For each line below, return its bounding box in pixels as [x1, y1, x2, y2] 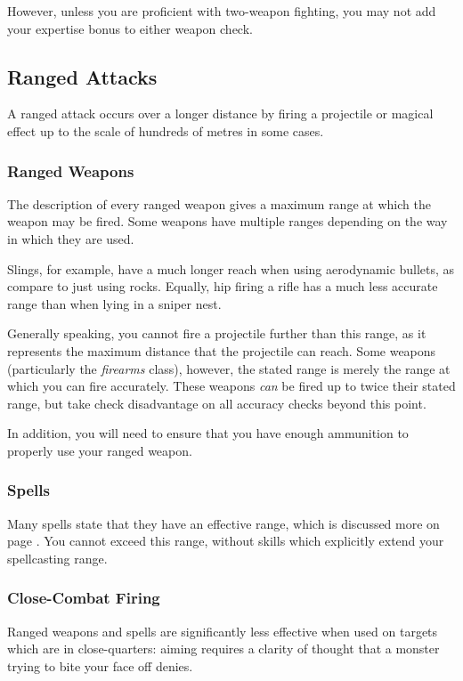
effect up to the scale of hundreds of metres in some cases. [7, 121, 324, 140]
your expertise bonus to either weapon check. [7, 19, 253, 37]
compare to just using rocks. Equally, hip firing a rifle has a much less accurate [7, 277, 438, 296]
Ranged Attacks [7, 62, 158, 90]
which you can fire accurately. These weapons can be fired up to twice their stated [7, 377, 456, 395]
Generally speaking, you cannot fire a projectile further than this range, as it [7, 324, 426, 343]
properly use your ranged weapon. [7, 441, 192, 459]
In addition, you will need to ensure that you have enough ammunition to [7, 424, 409, 442]
